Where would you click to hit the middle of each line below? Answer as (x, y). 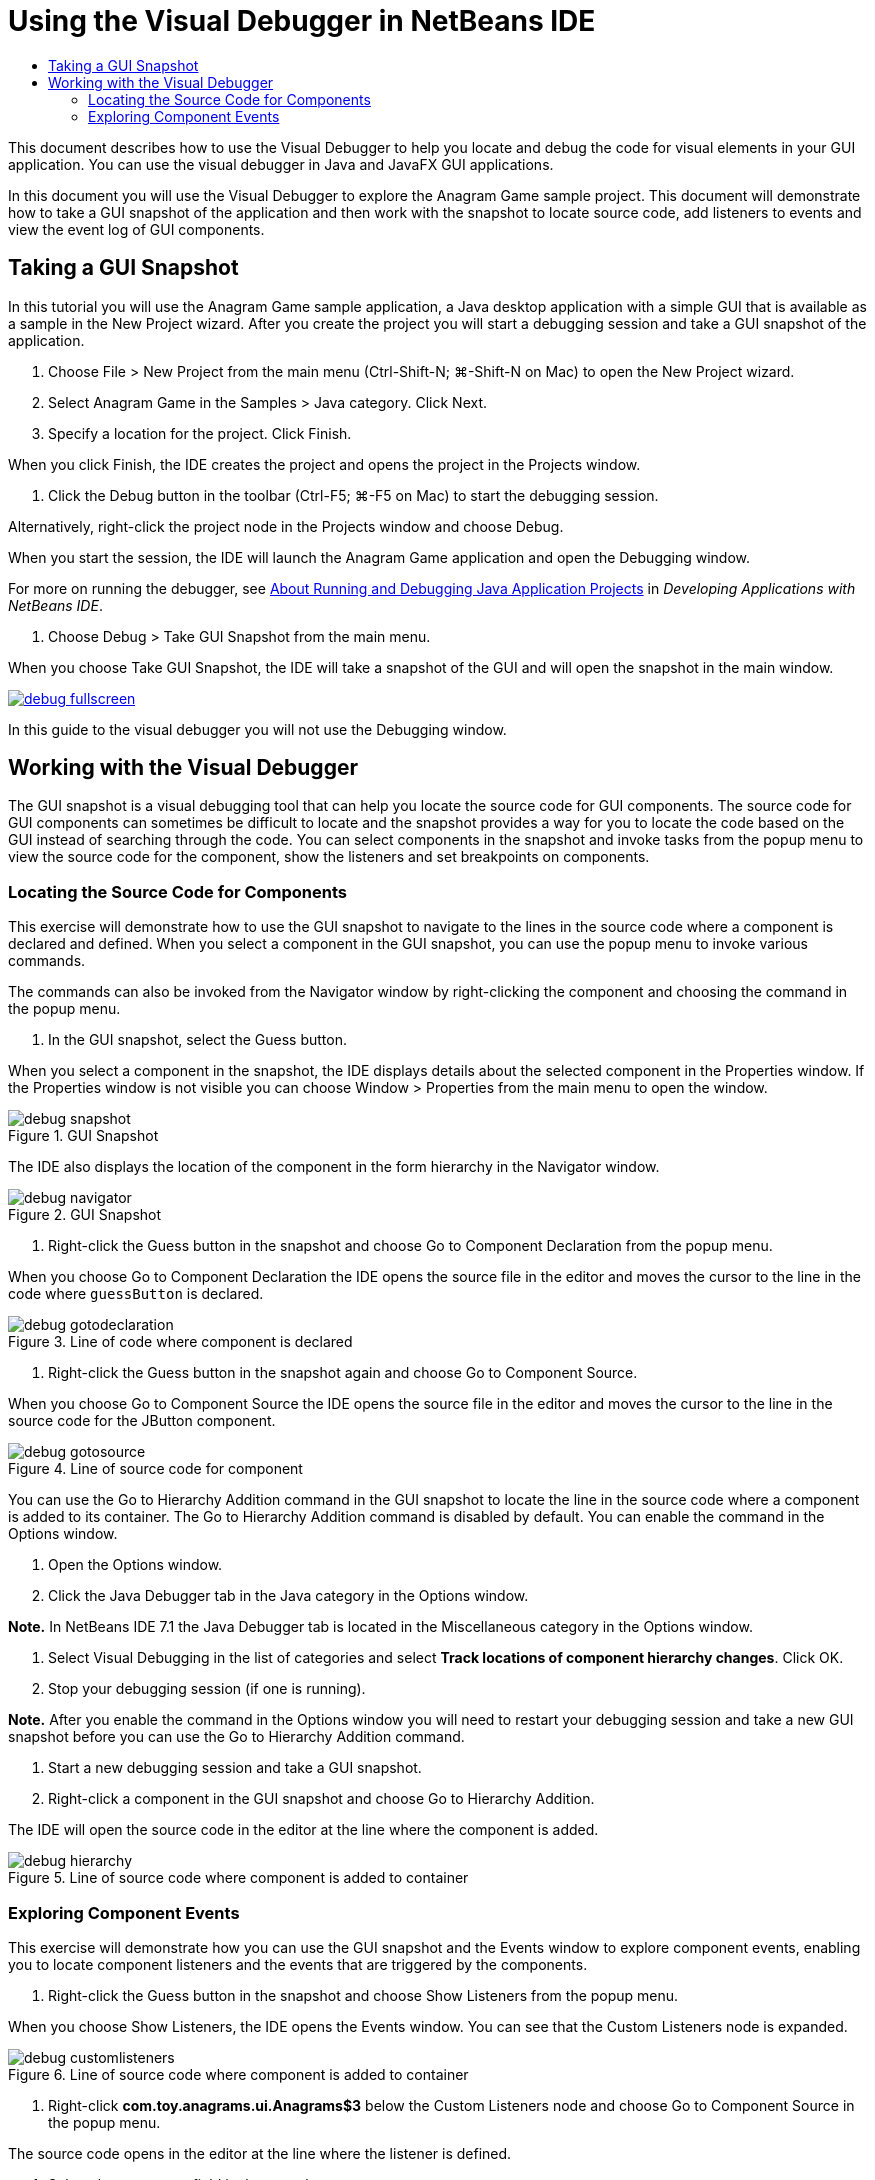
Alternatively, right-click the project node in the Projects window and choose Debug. (286, 526)
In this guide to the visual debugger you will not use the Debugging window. (257, 729)
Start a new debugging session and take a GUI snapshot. (235, 1768)
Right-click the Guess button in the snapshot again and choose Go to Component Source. (343, 1373)
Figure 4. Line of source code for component (155, 1469)
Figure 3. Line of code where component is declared (180, 1342)
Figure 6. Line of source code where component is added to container (238, 2074)
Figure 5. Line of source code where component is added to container (238, 1878)
